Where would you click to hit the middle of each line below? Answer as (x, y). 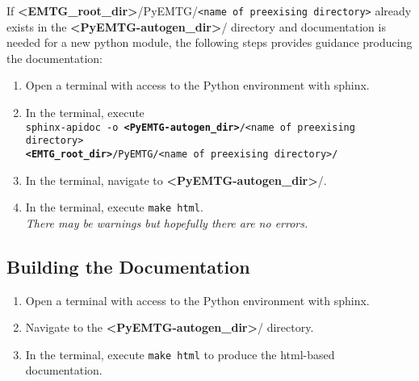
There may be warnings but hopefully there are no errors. (167, 222)
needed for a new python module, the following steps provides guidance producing (209, 42)
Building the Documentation (128, 266)
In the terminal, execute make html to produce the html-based (180, 354)
